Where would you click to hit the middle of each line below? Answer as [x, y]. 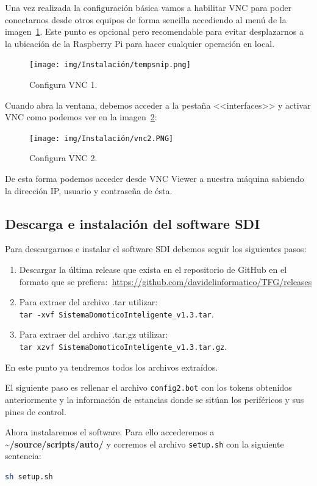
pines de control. [36, 411]
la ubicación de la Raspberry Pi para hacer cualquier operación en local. [140, 43]
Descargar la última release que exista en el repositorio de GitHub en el [153, 270]
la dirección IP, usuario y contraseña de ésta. [89, 190]
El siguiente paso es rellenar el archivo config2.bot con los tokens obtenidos [148, 387]
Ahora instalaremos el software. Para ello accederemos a [110, 432]
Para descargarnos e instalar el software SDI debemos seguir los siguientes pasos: [156, 249]
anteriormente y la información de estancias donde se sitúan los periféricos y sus [155, 399]
